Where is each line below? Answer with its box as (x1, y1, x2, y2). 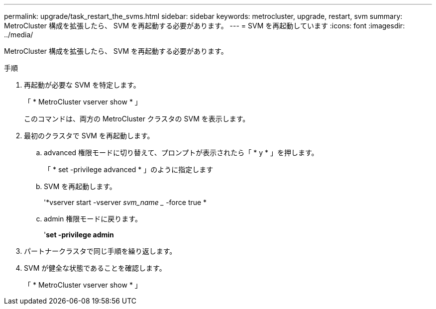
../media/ (4, 30, 33, 39)
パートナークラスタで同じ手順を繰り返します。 (24, 247, 177, 255)
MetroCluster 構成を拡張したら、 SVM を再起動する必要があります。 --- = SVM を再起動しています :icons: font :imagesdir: (4, 21, 405, 30)
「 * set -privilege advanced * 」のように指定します (44, 165, 214, 174)
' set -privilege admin (44, 230, 114, 239)
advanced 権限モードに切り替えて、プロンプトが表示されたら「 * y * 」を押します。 (44, 148, 319, 157)
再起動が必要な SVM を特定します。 (24, 81, 140, 89)
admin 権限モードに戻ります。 (44, 214, 142, 223)
